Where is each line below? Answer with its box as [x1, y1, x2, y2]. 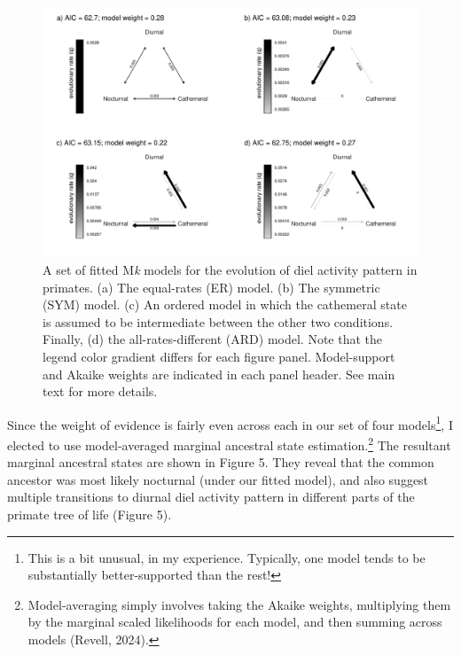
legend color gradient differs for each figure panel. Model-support [43, 347, 395, 365]
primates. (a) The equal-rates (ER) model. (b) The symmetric [43, 277, 380, 296]
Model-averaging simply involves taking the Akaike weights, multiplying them [27, 595, 451, 613]
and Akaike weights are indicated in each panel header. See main [43, 364, 395, 383]
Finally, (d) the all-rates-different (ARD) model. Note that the [43, 330, 383, 348]
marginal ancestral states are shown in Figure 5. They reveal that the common [7, 453, 434, 472]
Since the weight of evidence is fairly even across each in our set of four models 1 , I [7, 412, 453, 433]
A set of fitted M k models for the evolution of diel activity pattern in [43, 260, 418, 278]
